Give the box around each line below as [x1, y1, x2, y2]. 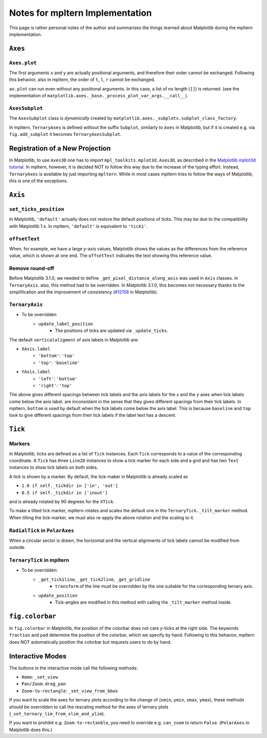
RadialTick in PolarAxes [9, 527, 74, 533]
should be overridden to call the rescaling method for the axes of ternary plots [9, 704, 169, 710]
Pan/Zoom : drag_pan [21, 681, 66, 687]
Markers [9, 440, 30, 447]
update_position [38, 593, 78, 598]
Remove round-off [9, 265, 54, 272]
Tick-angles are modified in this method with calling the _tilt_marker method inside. [55, 599, 232, 605]
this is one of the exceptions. [9, 178, 68, 184]
